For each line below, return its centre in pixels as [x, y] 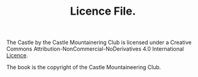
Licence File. [103, 11]
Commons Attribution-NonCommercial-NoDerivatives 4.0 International [95, 49]
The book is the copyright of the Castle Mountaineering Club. [84, 67]
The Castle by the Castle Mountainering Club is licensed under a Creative [99, 42]
